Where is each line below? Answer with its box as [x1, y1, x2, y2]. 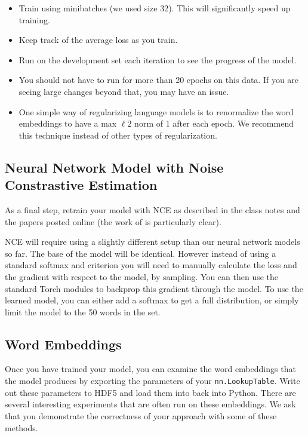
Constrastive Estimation [5, 176, 158, 194]
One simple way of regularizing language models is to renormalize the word [19, 105, 294, 118]
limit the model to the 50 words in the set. [5, 305, 161, 318]
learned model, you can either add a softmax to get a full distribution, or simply [5, 294, 299, 306]
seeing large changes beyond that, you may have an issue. [19, 85, 229, 97]
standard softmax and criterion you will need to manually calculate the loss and [5, 259, 297, 271]
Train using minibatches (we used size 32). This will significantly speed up [19, 2, 291, 14]
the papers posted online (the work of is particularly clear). [5, 215, 221, 228]
